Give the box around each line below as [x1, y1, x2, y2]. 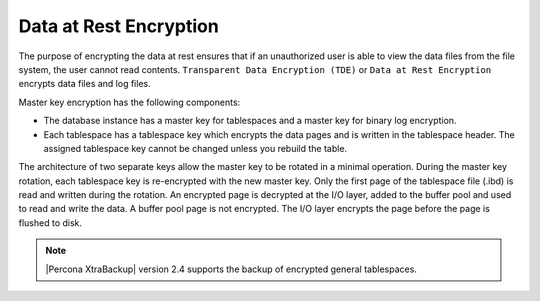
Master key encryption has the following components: [18, 96, 241, 108]
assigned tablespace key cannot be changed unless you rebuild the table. [43, 142, 348, 154]
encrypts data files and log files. [18, 78, 151, 90]
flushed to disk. [18, 216, 83, 229]
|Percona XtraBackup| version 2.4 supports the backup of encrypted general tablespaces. [45, 263, 417, 275]
